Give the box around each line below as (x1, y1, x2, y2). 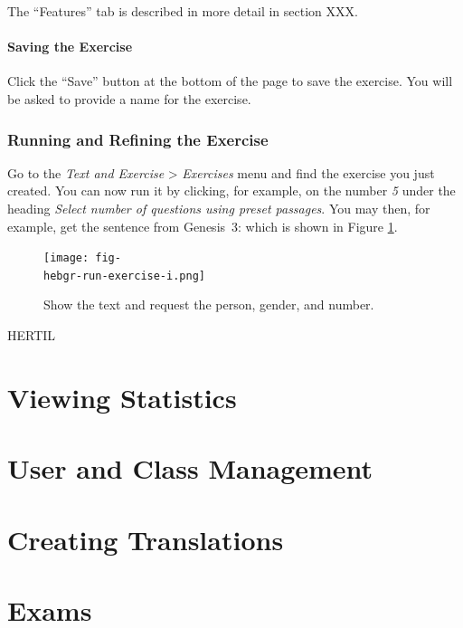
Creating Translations (7, 520, 284, 557)
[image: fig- (43, 252, 121, 265)
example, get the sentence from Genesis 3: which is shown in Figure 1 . (7, 216, 398, 235)
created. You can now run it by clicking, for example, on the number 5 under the (7, 181, 456, 200)
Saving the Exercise (7, 37, 133, 56)
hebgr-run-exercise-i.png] (43, 269, 205, 282)
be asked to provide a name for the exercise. (7, 89, 251, 108)
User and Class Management (7, 450, 373, 487)
